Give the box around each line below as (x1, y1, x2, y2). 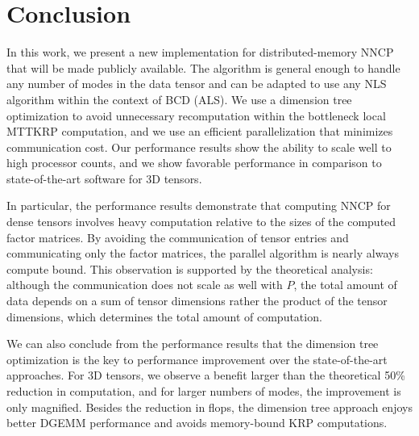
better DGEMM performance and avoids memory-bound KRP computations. (6, 414, 388, 431)
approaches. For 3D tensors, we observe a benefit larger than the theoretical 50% (6, 367, 405, 384)
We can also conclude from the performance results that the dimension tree (6, 335, 379, 352)
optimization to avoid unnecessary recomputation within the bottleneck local (6, 107, 386, 124)
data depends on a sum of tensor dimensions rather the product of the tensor (6, 292, 388, 309)
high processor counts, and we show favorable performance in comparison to (6, 154, 382, 171)
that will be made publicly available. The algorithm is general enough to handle (6, 59, 400, 76)
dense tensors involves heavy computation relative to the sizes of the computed (6, 213, 396, 230)
